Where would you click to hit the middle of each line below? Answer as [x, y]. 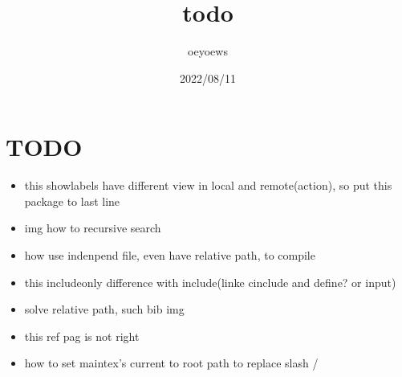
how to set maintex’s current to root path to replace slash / [171, 363]
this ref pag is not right [82, 336]
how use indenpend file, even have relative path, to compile [170, 255]
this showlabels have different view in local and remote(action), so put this [208, 185]
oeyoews [208, 51]
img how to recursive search [93, 228]
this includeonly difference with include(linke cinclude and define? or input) [210, 282]
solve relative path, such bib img [104, 309]
